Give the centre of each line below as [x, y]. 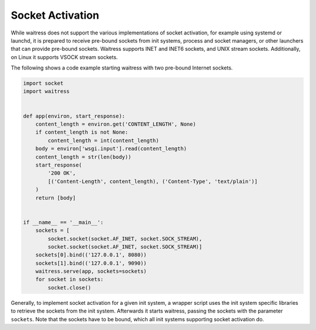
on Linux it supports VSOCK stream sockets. [64, 57]
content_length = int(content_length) [103, 140]
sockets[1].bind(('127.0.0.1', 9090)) [91, 263]
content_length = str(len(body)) [83, 157]
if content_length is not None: [82, 132]
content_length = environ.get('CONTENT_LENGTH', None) [116, 124]
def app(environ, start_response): [74, 116]
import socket [43, 84]
